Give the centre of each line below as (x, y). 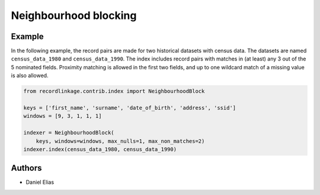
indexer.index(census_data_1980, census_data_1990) (100, 149)
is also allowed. (30, 76)
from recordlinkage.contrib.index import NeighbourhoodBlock (114, 91)
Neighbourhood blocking (74, 15)
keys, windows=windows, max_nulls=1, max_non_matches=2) (120, 141)
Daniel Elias (40, 182)
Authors (26, 168)
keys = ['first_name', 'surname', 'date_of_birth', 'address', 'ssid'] (130, 108)
